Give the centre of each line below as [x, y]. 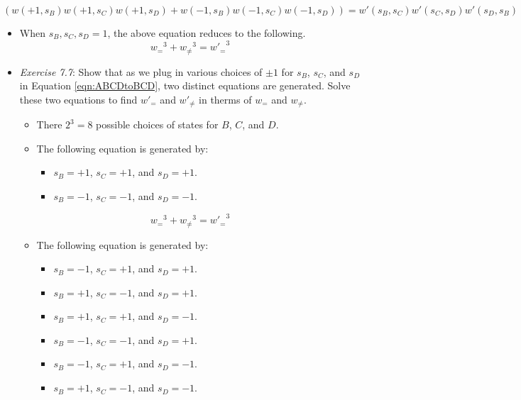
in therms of [225, 99]
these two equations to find [78, 99]
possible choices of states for [157, 124]
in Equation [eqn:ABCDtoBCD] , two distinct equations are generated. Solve [185, 85]
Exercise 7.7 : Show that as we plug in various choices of [141, 71]
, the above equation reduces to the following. [207, 33]
